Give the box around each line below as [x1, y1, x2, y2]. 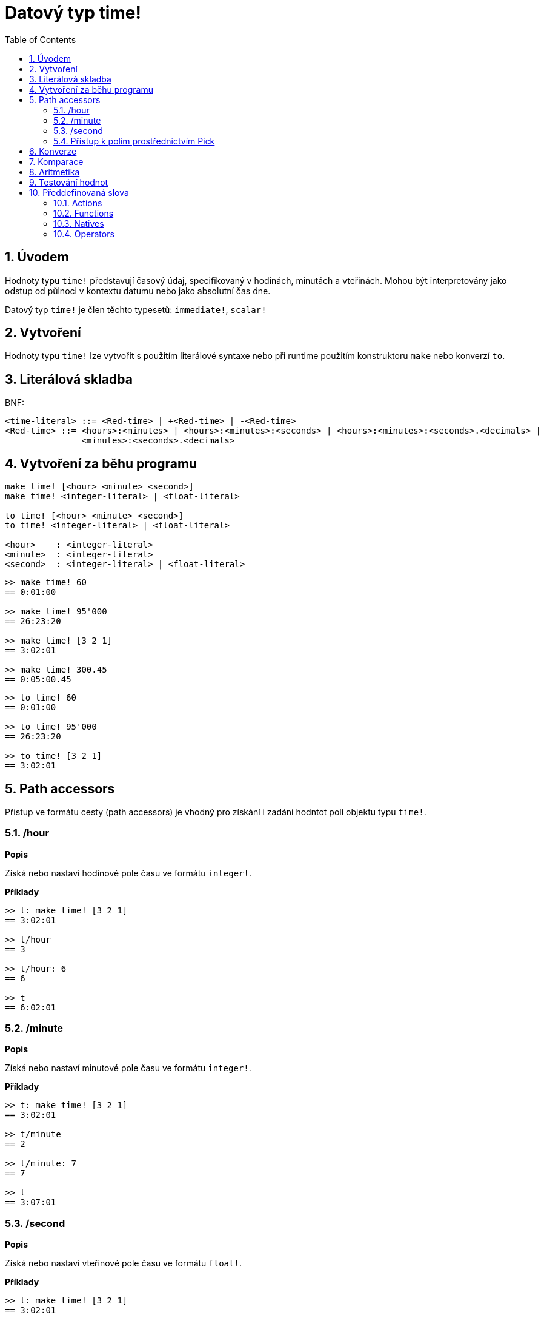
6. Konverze [29, 146, 77, 156]
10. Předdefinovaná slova [29, 187, 129, 198]
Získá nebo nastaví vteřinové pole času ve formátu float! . [5, 1258, 242, 1269]
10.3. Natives [53, 218, 104, 229]
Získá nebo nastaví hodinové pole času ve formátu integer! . [5, 867, 251, 878]
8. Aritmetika [29, 166, 80, 177]
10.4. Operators [53, 228, 114, 239]
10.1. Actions [53, 197, 102, 208]
